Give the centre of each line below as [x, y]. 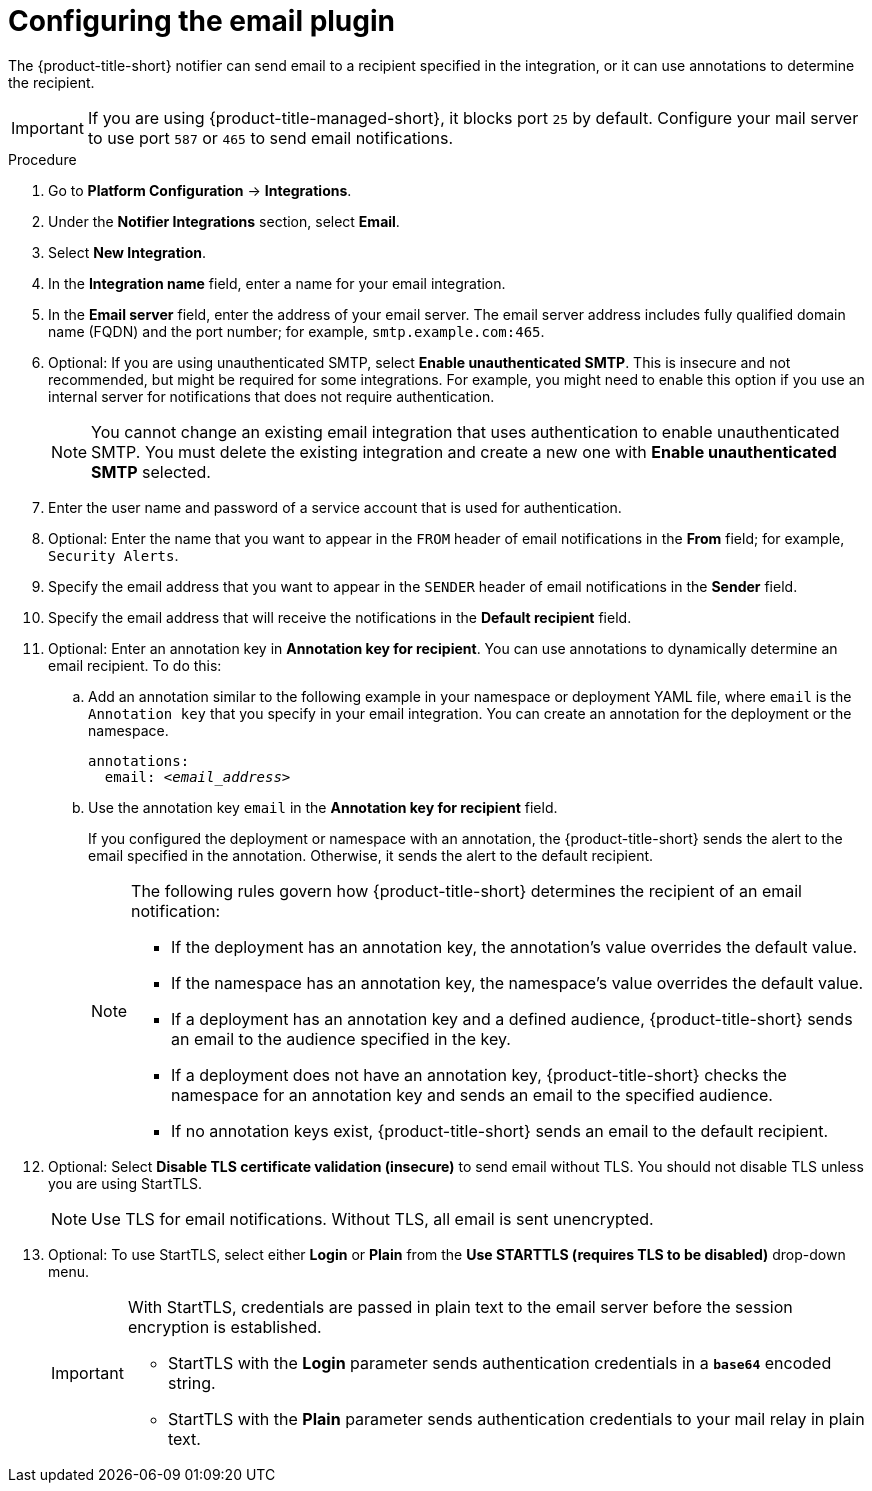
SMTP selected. [151, 471]
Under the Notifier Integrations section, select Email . [224, 221]
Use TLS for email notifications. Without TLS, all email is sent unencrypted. [372, 1218]
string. [191, 1382]
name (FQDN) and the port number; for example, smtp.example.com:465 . [296, 331]
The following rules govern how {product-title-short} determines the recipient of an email [466, 890]
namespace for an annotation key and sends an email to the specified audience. [472, 1094]
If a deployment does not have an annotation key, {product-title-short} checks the [479, 1074]
